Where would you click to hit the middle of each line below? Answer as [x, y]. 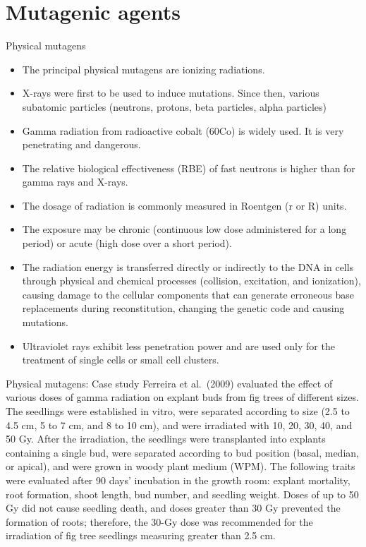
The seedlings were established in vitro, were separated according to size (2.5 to [178, 411]
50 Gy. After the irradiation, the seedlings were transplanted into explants [166, 439]
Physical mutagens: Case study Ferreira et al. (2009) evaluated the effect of [169, 383]
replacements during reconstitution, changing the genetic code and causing [183, 308]
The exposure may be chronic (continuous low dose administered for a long [184, 229]
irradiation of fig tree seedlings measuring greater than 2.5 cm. [141, 535]
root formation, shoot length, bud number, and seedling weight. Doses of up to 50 [182, 494]
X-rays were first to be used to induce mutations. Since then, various [171, 93]
